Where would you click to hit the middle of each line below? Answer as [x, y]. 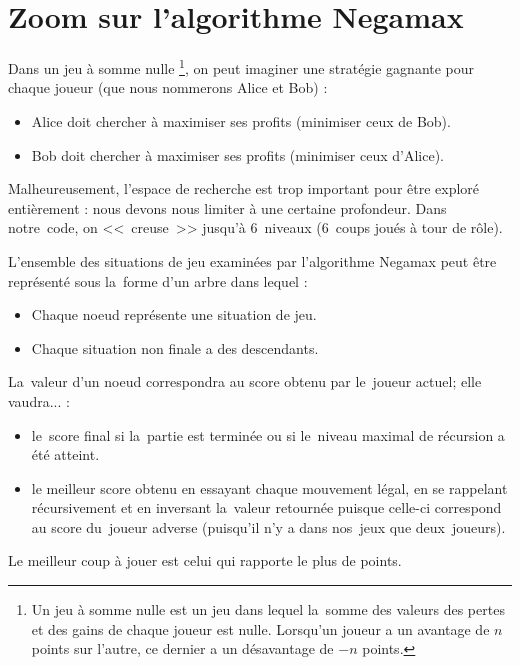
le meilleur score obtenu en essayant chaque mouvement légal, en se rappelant [269, 487]
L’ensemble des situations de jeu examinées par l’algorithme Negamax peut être [252, 260]
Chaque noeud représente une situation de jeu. [174, 314]
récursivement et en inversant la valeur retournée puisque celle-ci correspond [266, 507]
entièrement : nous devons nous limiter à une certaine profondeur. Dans [227, 207]
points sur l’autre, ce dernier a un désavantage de [182, 648]
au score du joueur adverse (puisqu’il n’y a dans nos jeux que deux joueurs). [268, 526]
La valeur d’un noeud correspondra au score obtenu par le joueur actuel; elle [245, 381]
